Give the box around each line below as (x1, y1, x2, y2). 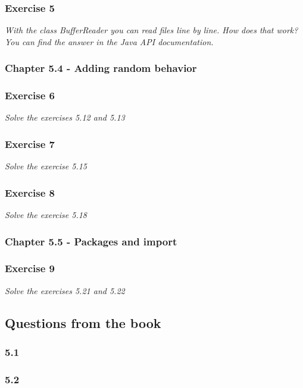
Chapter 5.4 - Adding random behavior (5, 61, 197, 75)
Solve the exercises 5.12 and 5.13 (5, 111, 125, 124)
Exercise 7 (5, 136, 55, 151)
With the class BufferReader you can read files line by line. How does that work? (5, 24, 298, 36)
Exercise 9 (5, 261, 55, 276)
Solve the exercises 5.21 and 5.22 (5, 284, 125, 296)
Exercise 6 (5, 88, 55, 103)
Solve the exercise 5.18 (5, 209, 87, 221)
